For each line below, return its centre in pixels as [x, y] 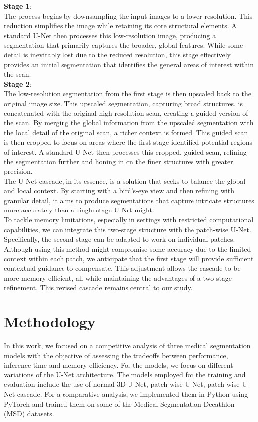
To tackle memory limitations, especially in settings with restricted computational [129, 220]
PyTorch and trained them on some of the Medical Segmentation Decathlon [119, 403]
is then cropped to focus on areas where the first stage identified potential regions [128, 142]
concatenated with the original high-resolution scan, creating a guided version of [126, 113]
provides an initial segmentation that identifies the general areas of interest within [129, 64]
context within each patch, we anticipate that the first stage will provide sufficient [129, 258]
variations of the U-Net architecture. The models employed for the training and [125, 374]
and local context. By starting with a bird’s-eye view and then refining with [119, 190]
